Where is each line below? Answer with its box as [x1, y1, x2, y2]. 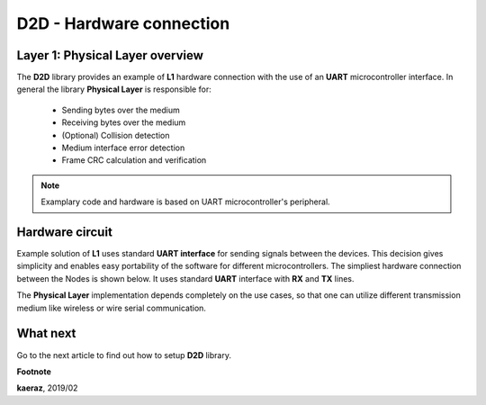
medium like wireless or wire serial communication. [16, 302, 207, 313]
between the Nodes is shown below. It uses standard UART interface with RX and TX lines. [16, 273, 355, 283]
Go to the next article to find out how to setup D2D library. [16, 349, 231, 360]
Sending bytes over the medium [61, 104, 180, 115]
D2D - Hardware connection [16, 13, 230, 33]
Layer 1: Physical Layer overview [16, 48, 204, 63]
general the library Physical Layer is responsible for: [16, 84, 211, 94]
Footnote [16, 365, 51, 377]
